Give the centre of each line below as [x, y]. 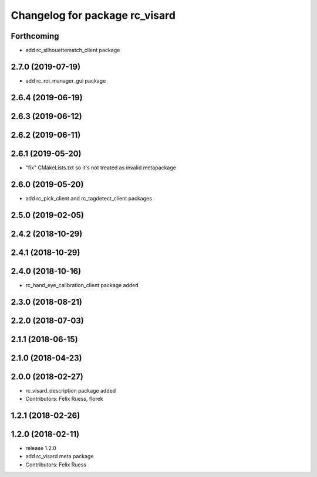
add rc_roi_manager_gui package [66, 81]
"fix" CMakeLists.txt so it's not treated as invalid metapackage [101, 168]
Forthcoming [35, 36]
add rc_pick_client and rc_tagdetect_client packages [89, 198]
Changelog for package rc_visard [93, 15]
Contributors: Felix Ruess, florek [64, 399]
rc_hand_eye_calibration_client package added [82, 285]
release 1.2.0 [41, 448]
